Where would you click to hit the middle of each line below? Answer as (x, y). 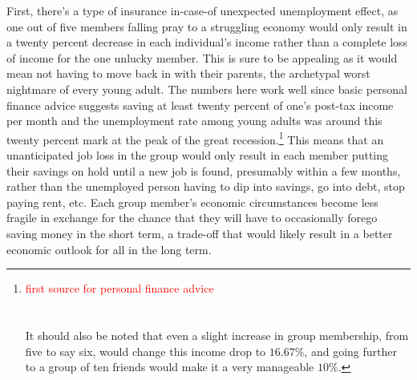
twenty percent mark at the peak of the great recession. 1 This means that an (195, 138)
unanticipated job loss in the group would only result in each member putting (197, 155)
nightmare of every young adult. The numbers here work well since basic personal (207, 89)
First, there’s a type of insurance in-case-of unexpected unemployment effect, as (202, 10)
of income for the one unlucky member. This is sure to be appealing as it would (202, 57)
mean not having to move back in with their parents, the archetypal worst (188, 73)
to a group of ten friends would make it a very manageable (170, 367)
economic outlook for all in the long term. (109, 249)
